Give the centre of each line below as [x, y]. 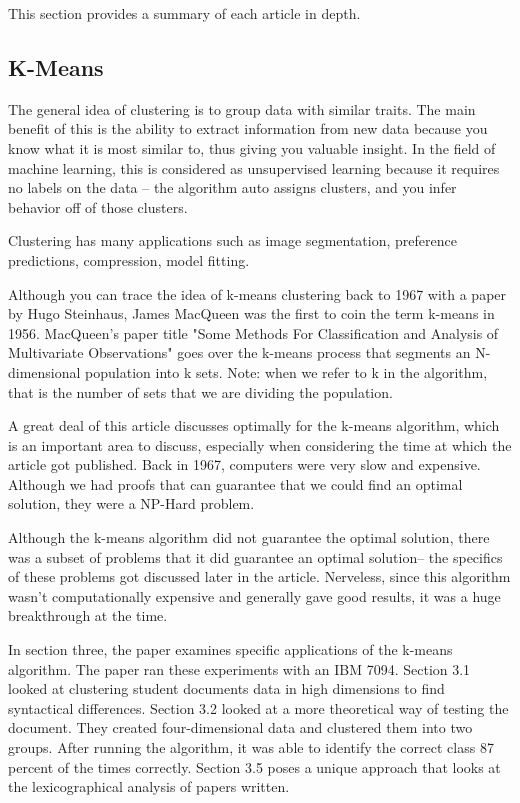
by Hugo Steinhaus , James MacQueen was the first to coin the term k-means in [251, 313]
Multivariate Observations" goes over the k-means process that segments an [239, 352]
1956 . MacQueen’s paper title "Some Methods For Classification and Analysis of [253, 332]
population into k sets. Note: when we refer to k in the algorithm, [286, 371]
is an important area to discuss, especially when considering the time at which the [260, 444]
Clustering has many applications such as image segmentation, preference [232, 240]
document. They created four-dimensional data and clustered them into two [240, 727]
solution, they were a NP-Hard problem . [131, 503]
